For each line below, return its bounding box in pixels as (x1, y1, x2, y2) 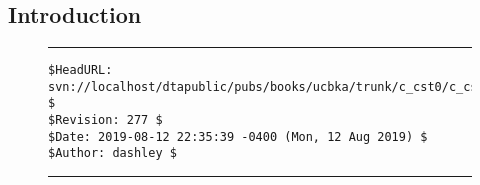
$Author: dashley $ (48, 146, 177, 161)
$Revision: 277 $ (48, 112, 163, 127)
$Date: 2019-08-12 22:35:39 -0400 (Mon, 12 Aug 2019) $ (48, 129, 428, 144)
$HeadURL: (48, 63, 113, 77)
